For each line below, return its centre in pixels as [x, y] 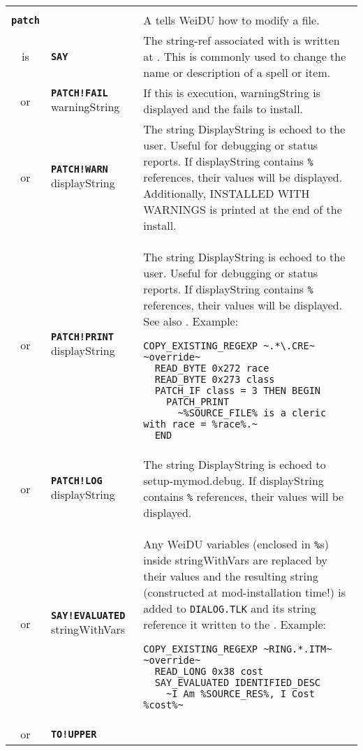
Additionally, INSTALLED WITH [227, 193]
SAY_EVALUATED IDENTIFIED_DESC [238, 683]
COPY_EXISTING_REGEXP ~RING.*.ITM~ [238, 649]
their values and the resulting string [231, 576]
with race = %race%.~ [200, 424]
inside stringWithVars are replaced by [235, 560]
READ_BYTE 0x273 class [215, 379]
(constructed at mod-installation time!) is [244, 592]
